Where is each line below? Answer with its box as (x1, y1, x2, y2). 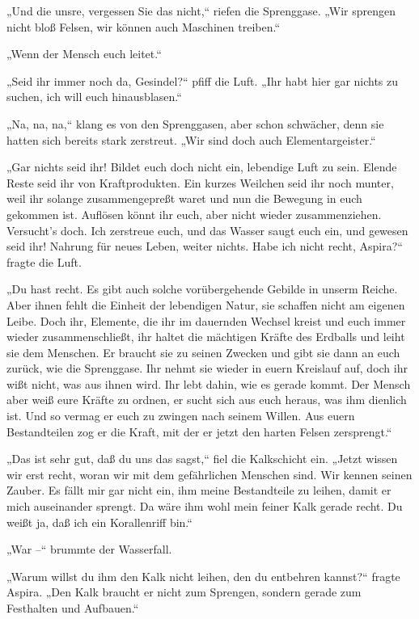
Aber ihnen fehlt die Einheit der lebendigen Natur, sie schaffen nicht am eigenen (6, 296, 405, 313)
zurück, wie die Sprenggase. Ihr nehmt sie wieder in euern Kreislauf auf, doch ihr (6, 360, 408, 377)
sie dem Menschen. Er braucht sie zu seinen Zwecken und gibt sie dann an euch (6, 343, 400, 360)
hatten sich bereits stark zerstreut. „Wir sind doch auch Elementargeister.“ (6, 131, 376, 148)
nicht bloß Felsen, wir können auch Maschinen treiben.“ (6, 18, 281, 35)
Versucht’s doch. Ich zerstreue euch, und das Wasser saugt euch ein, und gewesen (6, 221, 408, 238)
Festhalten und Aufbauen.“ (6, 600, 139, 616)
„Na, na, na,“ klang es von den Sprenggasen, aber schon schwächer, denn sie (6, 115, 384, 132)
